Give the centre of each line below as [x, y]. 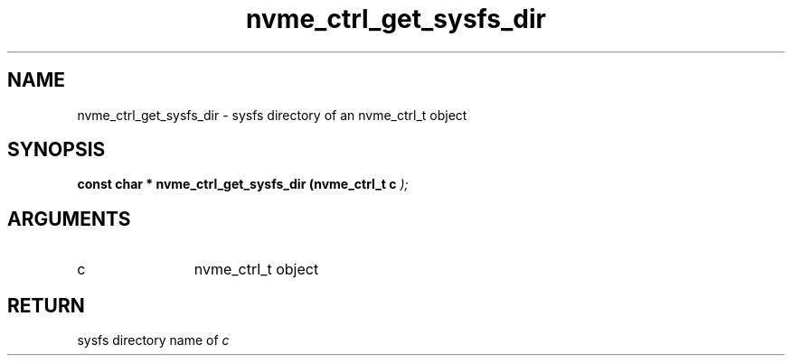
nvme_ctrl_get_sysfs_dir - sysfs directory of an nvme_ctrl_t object [272, 115]
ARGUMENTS [69, 219]
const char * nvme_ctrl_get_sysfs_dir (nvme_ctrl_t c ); [243, 184]
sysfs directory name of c [153, 340]
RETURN [46, 305]
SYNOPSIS [57, 150]
